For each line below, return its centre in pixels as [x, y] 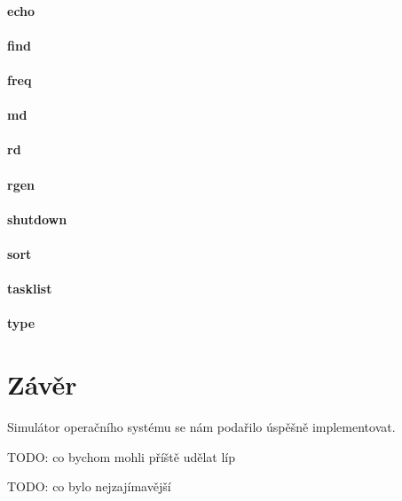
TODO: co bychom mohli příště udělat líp [121, 456]
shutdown [37, 219]
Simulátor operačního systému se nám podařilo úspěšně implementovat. [201, 427]
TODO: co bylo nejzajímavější [89, 486]
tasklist [30, 289]
